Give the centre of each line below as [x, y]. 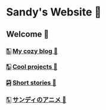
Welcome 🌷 [28, 34]
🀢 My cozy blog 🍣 [32, 51]
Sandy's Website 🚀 [54, 12]
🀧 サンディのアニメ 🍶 [36, 100]
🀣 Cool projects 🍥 [32, 67]
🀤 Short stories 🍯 [31, 83]
